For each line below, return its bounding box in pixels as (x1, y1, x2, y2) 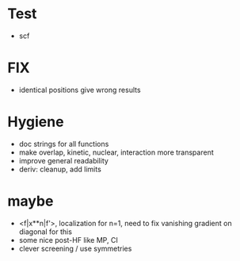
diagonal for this (18, 227, 73, 236)
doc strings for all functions (18, 139, 109, 148)
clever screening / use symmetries (18, 244, 132, 253)
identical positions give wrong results (18, 85, 141, 94)
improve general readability (18, 155, 109, 165)
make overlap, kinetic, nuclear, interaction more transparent (18, 148, 215, 157)
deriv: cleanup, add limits (18, 164, 102, 174)
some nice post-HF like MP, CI (18, 235, 118, 244)
